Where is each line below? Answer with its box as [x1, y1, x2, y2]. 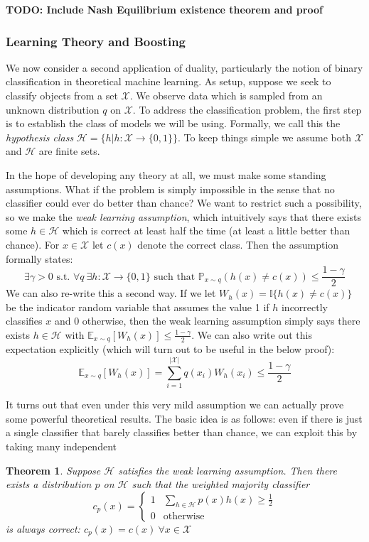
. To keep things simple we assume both [177, 129, 351, 144]
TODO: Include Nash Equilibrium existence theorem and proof [6, 2, 323, 16]
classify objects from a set [6, 88, 118, 102]
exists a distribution [6, 477, 92, 492]
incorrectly [281, 299, 328, 314]
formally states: [6, 251, 73, 266]
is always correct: [6, 521, 80, 536]
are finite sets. [38, 143, 100, 158]
